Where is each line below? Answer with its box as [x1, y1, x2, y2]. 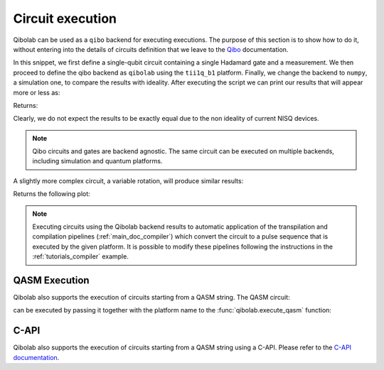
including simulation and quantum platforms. [32, 157, 163, 165]
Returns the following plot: [13, 190, 90, 198]
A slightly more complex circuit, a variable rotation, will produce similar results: [13, 176, 244, 185]
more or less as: [13, 88, 60, 97]
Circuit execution [13, 11, 117, 26]
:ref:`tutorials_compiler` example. [32, 252, 129, 261]
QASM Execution [13, 274, 90, 286]
